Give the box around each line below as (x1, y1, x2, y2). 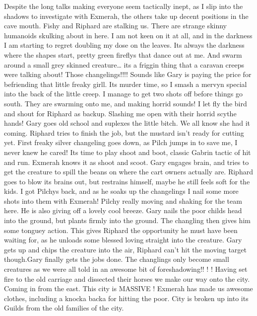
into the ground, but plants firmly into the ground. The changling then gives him (4, 215, 251, 226)
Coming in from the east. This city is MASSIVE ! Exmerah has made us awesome (4, 283, 253, 294)
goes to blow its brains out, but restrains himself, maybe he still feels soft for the (4, 176, 250, 186)
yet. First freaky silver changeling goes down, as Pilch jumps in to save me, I (4, 137, 238, 148)
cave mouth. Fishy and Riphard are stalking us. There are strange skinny (4, 20, 227, 31)
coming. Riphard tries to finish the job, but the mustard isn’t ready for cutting (4, 127, 244, 138)
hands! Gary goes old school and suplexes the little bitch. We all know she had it (4, 118, 251, 128)
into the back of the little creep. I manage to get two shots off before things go (4, 88, 243, 99)
